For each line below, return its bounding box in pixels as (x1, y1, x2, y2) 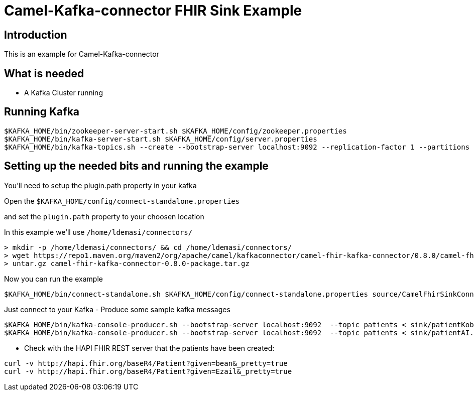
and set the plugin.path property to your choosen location (4, 212, 204, 221)
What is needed (4, 67, 84, 80)
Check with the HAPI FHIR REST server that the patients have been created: (24, 343, 275, 352)
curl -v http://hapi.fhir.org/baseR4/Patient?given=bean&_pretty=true (4, 359, 288, 367)
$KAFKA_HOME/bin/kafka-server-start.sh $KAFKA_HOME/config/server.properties (4, 135, 317, 143)
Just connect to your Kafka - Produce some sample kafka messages (4, 305, 230, 314)
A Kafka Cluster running (24, 88, 103, 97)
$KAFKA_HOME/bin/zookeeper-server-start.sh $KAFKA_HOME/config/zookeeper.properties (4, 126, 347, 135)
